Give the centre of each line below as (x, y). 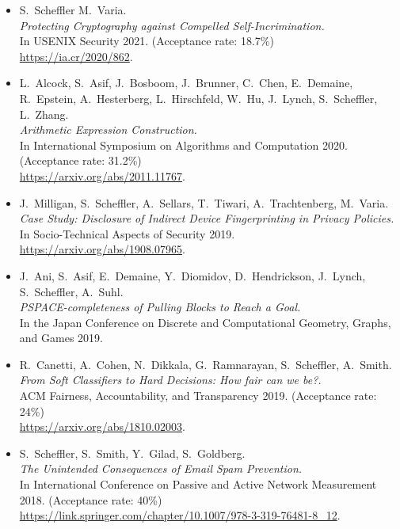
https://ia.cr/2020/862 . (76, 56)
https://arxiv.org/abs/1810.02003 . (102, 426)
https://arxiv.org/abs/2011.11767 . (102, 175)
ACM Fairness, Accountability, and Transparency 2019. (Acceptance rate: (198, 396)
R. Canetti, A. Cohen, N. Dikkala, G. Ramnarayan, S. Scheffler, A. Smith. (206, 364)
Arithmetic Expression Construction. (108, 129)
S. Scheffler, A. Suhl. (71, 291)
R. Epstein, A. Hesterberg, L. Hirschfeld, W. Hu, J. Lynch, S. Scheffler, (198, 98)
